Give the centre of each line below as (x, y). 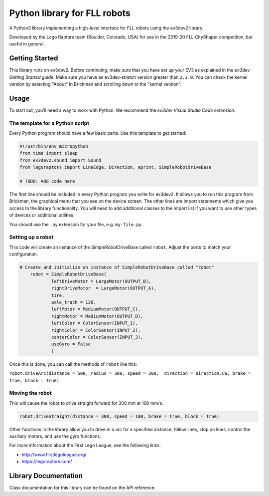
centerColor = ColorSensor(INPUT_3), (97, 337)
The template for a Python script (49, 123)
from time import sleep (49, 153)
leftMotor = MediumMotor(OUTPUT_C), (96, 309)
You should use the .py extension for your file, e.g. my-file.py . (76, 224)
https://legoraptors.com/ (47, 462)
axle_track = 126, (74, 302)
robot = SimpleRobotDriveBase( (68, 274)
